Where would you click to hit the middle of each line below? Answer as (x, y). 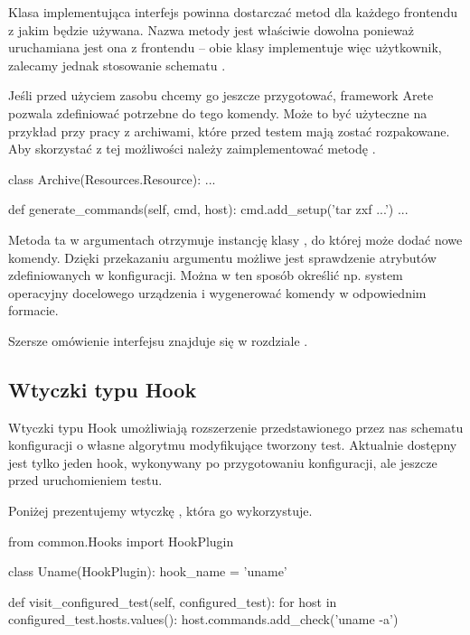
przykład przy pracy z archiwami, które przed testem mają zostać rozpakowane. (229, 131)
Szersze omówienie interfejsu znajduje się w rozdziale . (158, 340)
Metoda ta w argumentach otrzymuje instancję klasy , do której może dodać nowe (235, 239)
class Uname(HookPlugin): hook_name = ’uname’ (148, 571)
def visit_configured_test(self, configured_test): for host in (173, 601)
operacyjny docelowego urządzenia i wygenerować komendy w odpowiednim (217, 292)
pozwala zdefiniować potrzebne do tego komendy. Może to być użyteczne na (218, 112)
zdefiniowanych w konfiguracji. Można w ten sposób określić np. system (206, 275)
